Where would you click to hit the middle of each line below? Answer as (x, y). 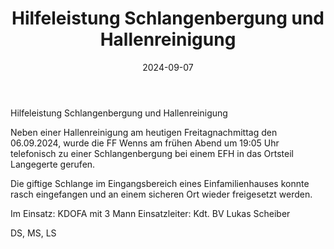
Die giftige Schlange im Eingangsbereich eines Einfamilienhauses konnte (160, 183)
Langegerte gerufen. (53, 164)
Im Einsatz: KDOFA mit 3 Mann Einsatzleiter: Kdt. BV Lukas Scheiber (150, 213)
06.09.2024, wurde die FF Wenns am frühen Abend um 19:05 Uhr (145, 143)
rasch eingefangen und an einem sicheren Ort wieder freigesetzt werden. (161, 194)
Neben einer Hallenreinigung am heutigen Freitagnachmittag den (144, 132)
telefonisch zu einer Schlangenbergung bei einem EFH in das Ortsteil (152, 153)
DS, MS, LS (33, 233)
